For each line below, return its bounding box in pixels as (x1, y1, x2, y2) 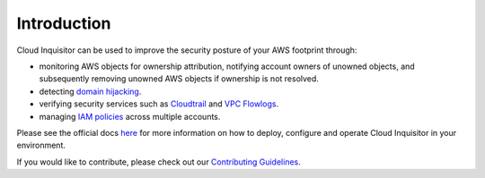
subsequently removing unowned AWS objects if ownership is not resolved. (39, 73, 319, 84)
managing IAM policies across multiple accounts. (39, 111, 221, 122)
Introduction (16, 13, 111, 33)
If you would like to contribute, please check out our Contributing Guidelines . (16, 157, 301, 167)
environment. (16, 140, 66, 151)
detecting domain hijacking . (39, 86, 142, 97)
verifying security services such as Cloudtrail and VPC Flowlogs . (39, 98, 278, 109)
